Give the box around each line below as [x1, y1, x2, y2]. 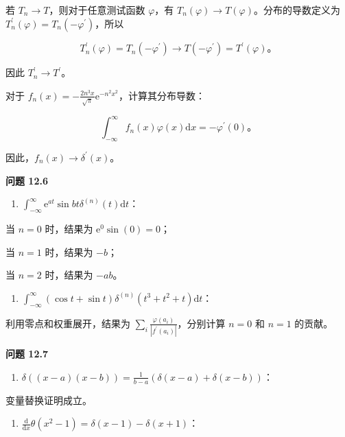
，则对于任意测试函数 [49, 3, 145, 16]
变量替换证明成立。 [5, 392, 92, 407]
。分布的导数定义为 [253, 3, 340, 16]
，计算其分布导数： [118, 88, 205, 102]
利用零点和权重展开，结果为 [5, 316, 130, 330]
